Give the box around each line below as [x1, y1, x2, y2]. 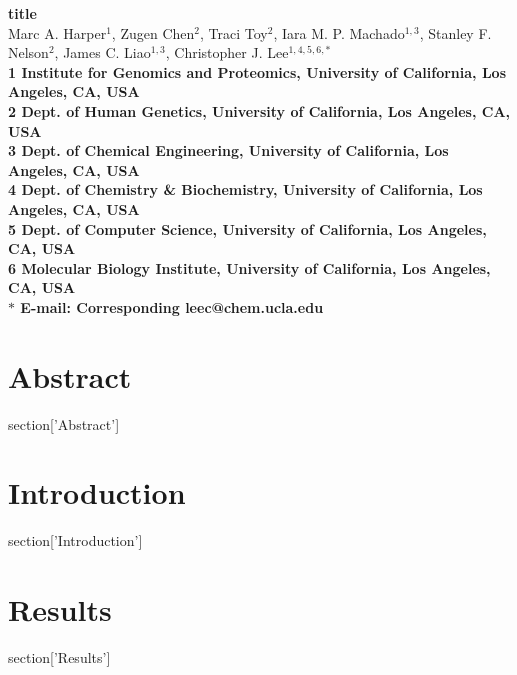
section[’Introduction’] [8, 530, 143, 551]
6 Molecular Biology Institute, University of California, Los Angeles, [8, 257, 491, 278]
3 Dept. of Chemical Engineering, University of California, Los [8, 140, 449, 161]
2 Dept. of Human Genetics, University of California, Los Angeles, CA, [8, 100, 511, 121]
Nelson [8, 42, 49, 63]
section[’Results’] [8, 647, 111, 668]
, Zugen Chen [111, 22, 195, 43]
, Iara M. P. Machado [273, 22, 405, 43]
